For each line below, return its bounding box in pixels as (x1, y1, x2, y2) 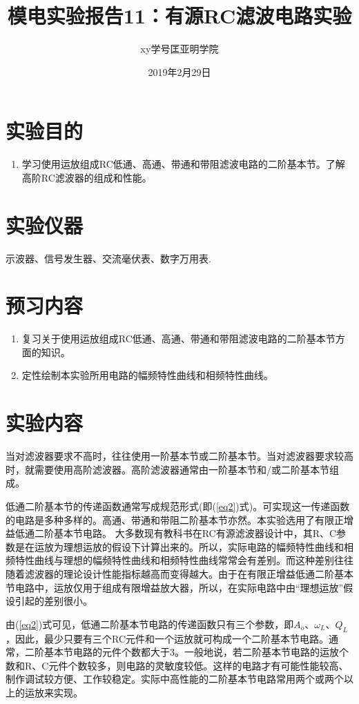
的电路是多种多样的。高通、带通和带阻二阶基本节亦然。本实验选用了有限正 (6, 512, 344, 527)
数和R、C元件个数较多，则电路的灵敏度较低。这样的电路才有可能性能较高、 (6, 658, 349, 672)
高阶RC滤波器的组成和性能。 (21, 170, 152, 184)
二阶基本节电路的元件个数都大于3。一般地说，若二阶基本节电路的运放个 (24, 645, 349, 659)
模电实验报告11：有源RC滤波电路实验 (7, 1, 352, 30)
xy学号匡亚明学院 (140, 41, 219, 56)
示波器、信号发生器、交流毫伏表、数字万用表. (6, 251, 211, 265)
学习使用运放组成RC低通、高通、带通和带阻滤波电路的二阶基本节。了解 (21, 157, 345, 171)
